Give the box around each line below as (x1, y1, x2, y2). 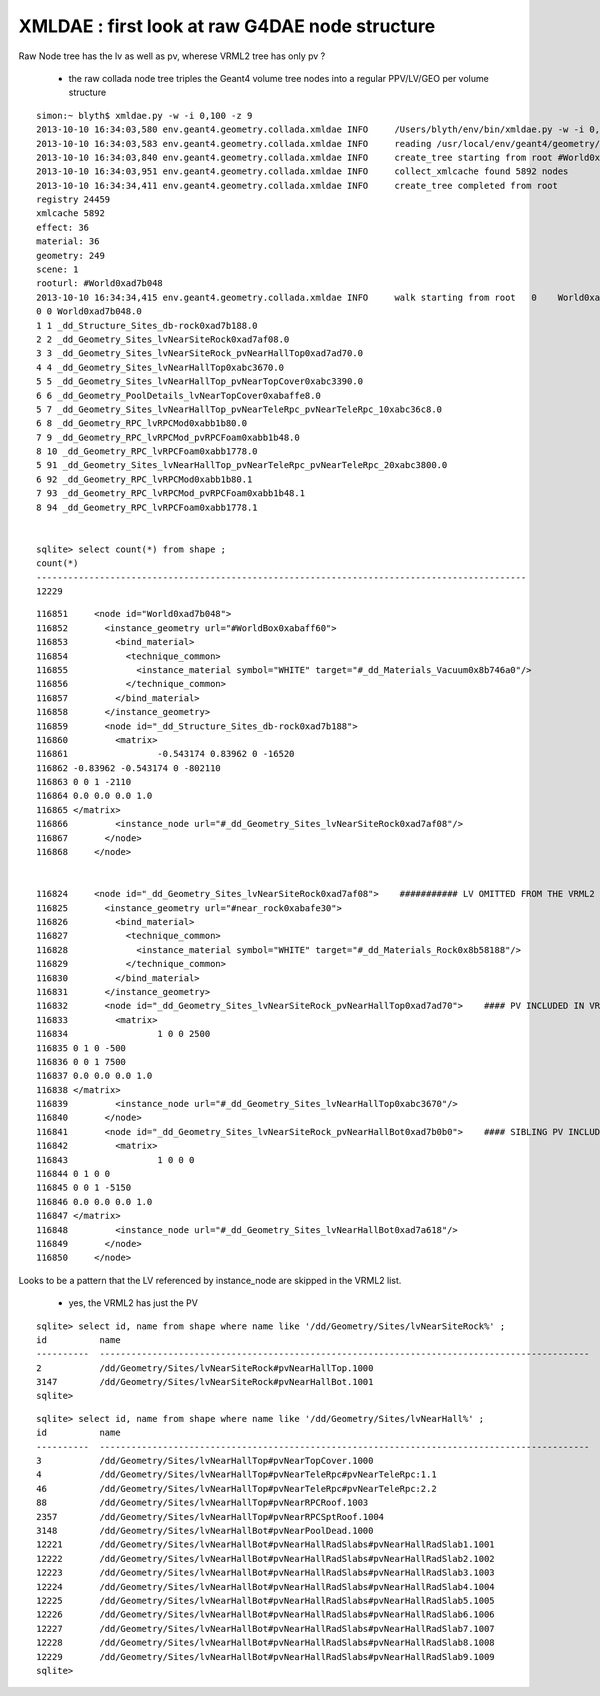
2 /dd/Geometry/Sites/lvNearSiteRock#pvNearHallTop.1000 (36, 1362, 374, 1374)
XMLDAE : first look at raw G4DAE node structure (18, 15, 436, 37)
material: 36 (36, 236, 100, 247)
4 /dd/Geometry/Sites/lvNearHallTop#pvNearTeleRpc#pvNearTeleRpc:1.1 (36, 1469, 437, 1480)
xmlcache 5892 (36, 208, 105, 219)
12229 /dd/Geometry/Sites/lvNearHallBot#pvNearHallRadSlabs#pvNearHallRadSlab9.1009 (36, 1651, 495, 1662)
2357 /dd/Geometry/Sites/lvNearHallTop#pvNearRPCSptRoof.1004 (36, 1511, 385, 1522)
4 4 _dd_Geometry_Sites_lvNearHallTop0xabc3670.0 (36, 361, 285, 373)
